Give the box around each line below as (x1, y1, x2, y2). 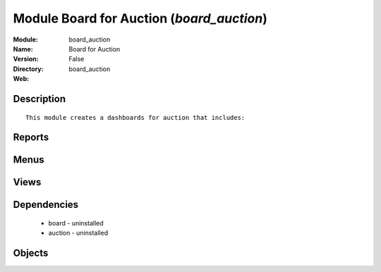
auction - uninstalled (48, 229, 109, 237)
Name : (13, 44, 33, 53)
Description (13, 92, 66, 105)
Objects (13, 247, 49, 259)
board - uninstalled (48, 218, 104, 227)
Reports (13, 131, 49, 144)
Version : (13, 55, 39, 63)
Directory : (13, 64, 44, 73)
